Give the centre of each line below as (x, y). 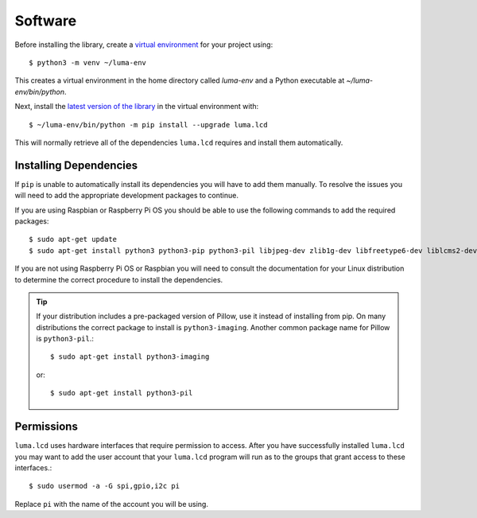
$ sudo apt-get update (73, 240)
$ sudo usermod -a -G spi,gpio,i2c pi (105, 486)
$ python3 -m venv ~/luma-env (88, 62)
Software (46, 21)
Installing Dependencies (76, 165)
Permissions (47, 427)
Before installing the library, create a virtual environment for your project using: (144, 45)
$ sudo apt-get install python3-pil (122, 393)
